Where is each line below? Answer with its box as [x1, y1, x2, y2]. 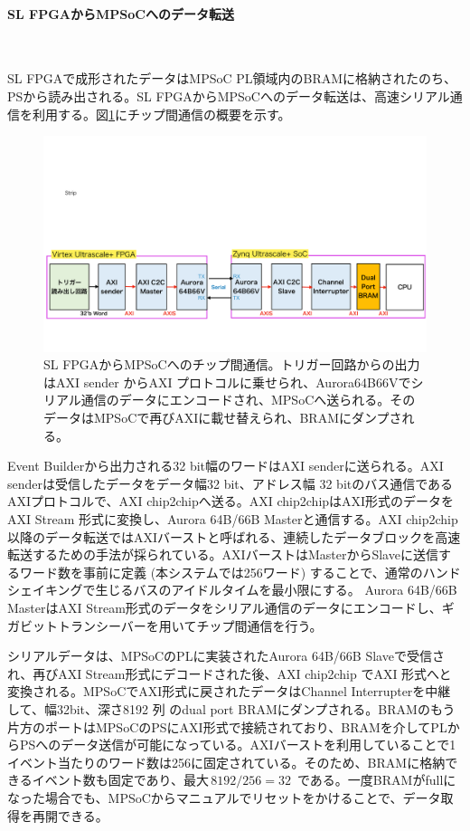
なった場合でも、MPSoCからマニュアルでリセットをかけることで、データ [7, 788, 441, 807]
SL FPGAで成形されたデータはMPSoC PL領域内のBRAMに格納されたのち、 [7, 69, 457, 88]
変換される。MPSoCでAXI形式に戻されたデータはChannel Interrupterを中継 [7, 682, 451, 701]
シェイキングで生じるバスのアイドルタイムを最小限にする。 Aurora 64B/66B [7, 580, 457, 599]
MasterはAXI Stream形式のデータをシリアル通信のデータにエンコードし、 [7, 597, 442, 616]
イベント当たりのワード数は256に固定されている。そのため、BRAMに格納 [7, 752, 446, 771]
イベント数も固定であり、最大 [32, 770, 210, 789]
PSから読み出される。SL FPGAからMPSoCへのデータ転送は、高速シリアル [7, 86, 450, 105]
